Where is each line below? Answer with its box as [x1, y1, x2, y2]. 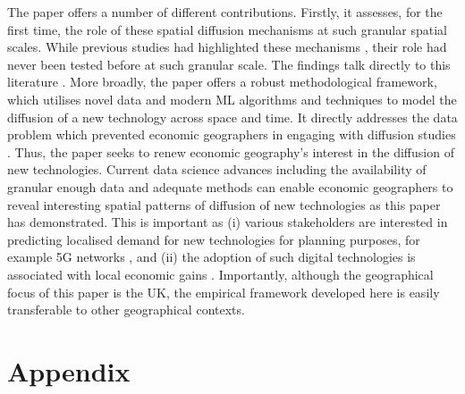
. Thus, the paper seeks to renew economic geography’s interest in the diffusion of [7, 142, 454, 161]
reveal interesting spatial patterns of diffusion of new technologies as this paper [7, 195, 441, 214]
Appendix [7, 352, 131, 389]
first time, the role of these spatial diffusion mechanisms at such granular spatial [7, 20, 447, 38]
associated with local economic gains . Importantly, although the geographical [7, 264, 434, 283]
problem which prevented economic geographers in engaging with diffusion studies [7, 125, 456, 144]
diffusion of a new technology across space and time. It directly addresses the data [7, 107, 458, 126]
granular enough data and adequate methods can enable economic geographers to [7, 177, 453, 196]
